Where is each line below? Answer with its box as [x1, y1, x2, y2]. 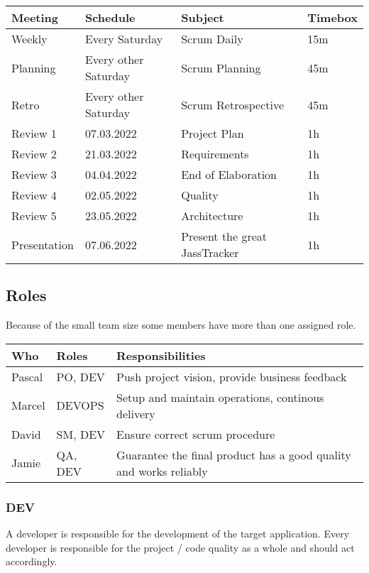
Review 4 [11, 187, 57, 203]
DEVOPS [56, 397, 104, 414]
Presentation [11, 236, 74, 253]
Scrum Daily [181, 31, 243, 47]
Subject [181, 9, 224, 26]
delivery [116, 405, 155, 422]
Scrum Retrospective [181, 96, 285, 113]
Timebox [307, 9, 358, 26]
